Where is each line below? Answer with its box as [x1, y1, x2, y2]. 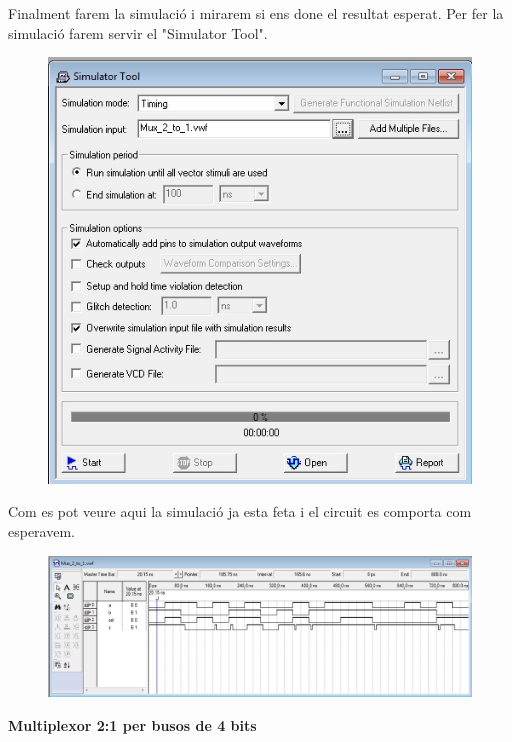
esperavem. [8, 520, 75, 541]
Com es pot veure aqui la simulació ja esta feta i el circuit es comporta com [8, 501, 472, 522]
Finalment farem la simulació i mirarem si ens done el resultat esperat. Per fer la [8, 3, 504, 23]
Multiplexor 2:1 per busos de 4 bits [8, 714, 257, 735]
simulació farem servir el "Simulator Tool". [8, 22, 268, 43]
